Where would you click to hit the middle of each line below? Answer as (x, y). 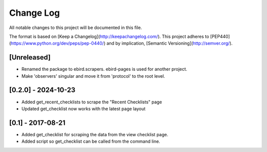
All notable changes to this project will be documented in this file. (76, 28)
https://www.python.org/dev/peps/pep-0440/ (57, 43)
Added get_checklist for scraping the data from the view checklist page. (95, 134)
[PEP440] (220, 36)
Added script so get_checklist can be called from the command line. (91, 141)
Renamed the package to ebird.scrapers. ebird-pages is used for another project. (104, 69)
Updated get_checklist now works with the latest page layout (84, 109)
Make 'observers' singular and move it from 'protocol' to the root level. (93, 76)
